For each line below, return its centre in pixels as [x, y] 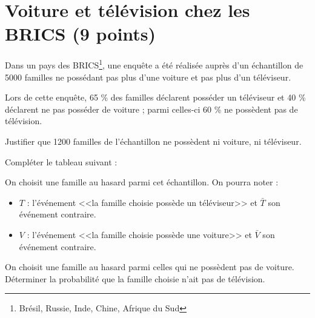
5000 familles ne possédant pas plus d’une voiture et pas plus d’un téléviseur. [148, 77]
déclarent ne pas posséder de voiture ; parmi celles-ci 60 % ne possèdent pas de [151, 109]
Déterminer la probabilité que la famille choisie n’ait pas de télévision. [135, 278]
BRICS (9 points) [81, 34]
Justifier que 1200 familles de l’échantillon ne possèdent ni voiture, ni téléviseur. [153, 141]
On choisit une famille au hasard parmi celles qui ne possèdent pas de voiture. [150, 267]
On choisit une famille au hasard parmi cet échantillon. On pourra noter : [142, 182]
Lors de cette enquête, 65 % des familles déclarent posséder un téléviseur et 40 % [155, 97]
